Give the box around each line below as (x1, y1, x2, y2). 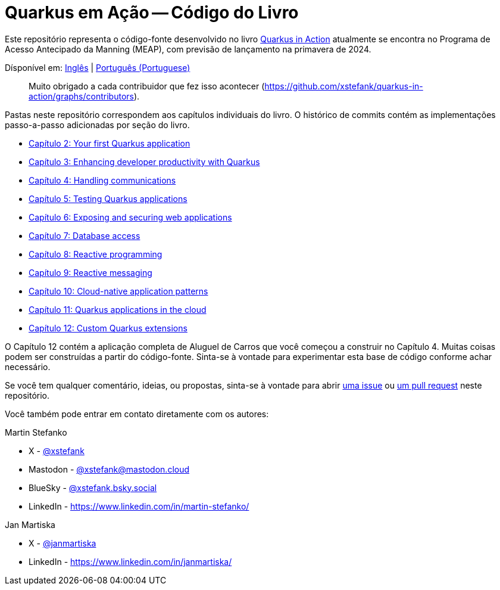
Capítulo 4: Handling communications (29, 175, 176, 185)
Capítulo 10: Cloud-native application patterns (29, 285, 208, 296)
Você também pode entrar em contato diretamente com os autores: (5, 408, 269, 419)
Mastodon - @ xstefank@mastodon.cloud (29, 464, 190, 474)
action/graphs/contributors (29, 91, 134, 101)
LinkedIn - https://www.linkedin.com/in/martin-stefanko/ (29, 501, 249, 511)
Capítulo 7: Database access (29, 230, 140, 241)
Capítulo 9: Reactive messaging (29, 267, 152, 278)
